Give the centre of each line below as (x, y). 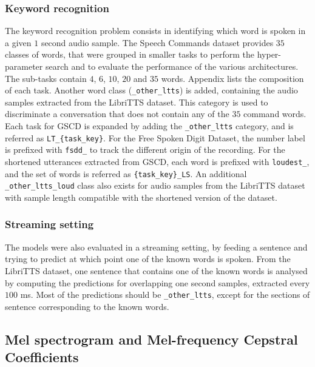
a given (18, 42)
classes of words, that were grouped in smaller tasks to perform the (130, 54)
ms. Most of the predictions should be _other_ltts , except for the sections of (165, 295)
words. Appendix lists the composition (232, 78)
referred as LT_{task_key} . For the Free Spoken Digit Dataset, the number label (155, 137)
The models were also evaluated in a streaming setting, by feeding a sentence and (156, 247)
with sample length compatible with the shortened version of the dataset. (141, 197)
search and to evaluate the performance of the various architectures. (172, 66)
